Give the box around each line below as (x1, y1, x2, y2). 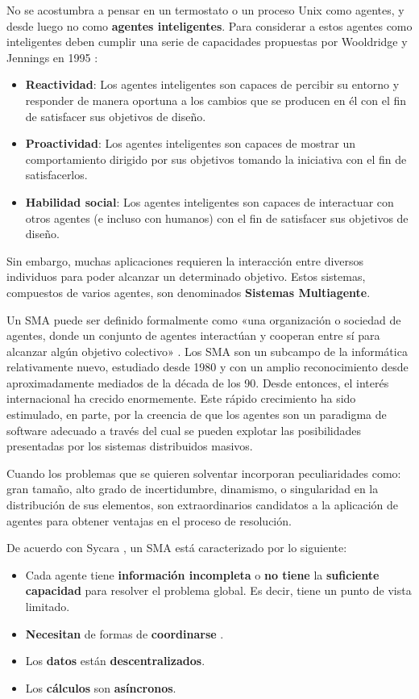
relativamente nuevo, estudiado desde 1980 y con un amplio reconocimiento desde (6, 358, 409, 375)
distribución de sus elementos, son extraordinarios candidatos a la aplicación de (6, 496, 399, 513)
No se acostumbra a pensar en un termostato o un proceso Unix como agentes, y (6, 2, 404, 18)
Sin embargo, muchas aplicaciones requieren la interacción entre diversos (6, 252, 364, 269)
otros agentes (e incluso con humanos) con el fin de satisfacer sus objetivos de (25, 209, 409, 226)
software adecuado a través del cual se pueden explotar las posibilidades (6, 421, 362, 438)
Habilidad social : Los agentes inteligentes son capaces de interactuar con (25, 193, 394, 210)
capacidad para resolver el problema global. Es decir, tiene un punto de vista (25, 582, 412, 599)
